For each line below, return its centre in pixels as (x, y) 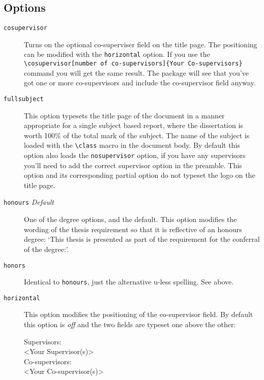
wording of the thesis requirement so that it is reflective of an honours (133, 229)
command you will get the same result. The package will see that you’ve (136, 72)
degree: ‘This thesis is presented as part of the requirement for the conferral (142, 239)
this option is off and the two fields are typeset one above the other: (130, 324)
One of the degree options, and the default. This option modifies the (130, 219)
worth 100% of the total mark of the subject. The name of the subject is (137, 135)
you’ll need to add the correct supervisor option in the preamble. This (133, 165)
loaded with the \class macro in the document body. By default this (132, 145)
